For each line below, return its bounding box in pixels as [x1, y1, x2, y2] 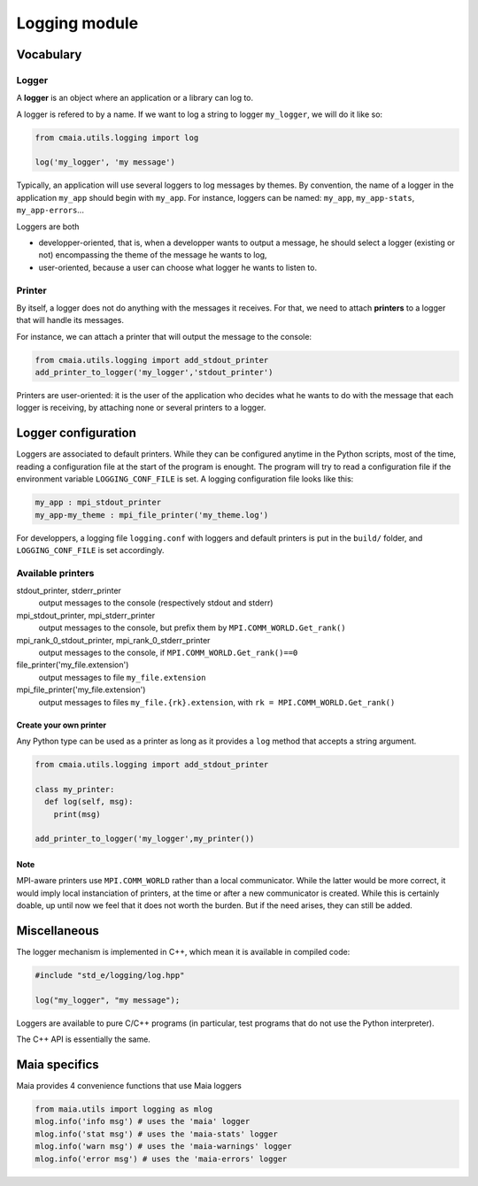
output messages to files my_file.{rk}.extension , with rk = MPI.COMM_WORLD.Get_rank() [38, 697, 396, 707]
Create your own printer [16, 720, 106, 730]
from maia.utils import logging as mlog [35, 1104, 212, 1114]
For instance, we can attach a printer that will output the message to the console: [16, 331, 312, 342]
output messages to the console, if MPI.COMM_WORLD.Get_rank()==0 [38, 647, 298, 658]
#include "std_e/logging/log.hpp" [35, 970, 185, 980]
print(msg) [53, 809, 101, 819]
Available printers [16, 566, 95, 579]
